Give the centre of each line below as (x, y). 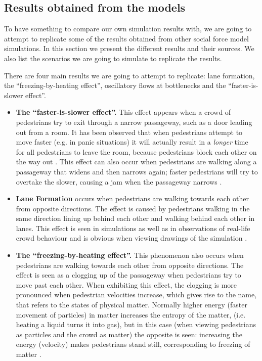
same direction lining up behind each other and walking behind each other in (135, 218)
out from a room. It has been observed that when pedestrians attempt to (129, 132)
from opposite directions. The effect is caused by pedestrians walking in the (133, 208)
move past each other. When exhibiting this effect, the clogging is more (126, 284)
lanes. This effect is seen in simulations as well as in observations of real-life (133, 228)
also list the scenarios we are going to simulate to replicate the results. (113, 58)
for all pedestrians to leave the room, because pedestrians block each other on (136, 151)
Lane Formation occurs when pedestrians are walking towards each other (132, 198)
